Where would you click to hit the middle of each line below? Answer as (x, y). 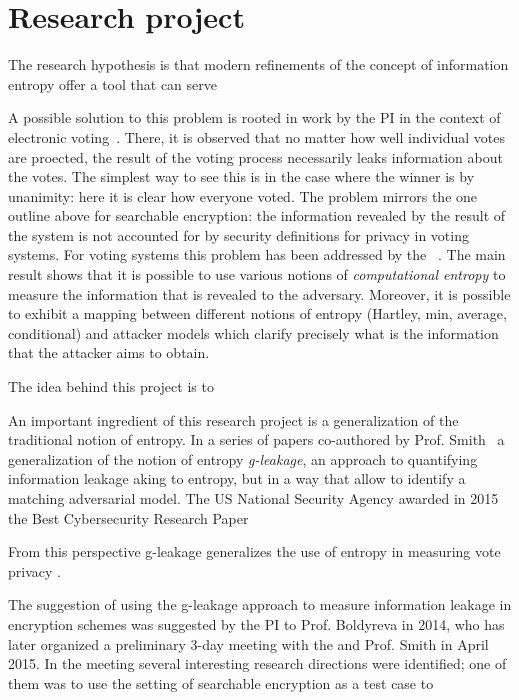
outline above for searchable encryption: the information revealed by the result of (257, 215)
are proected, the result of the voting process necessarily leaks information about (255, 156)
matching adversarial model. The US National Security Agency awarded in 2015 (253, 498)
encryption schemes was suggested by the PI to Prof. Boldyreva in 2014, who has (256, 623)
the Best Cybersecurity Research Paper (128, 517)
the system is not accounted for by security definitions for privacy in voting (238, 234)
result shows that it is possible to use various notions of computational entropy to (257, 274)
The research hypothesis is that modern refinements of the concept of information (258, 64)
